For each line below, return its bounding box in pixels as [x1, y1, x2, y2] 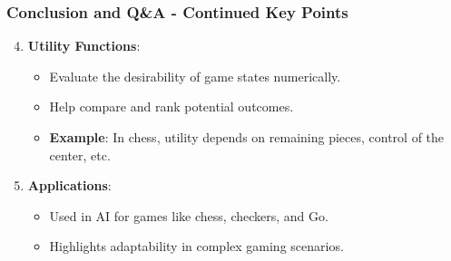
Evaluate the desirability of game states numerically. [49, 66, 341, 85]
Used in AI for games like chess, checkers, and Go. [49, 206, 328, 225]
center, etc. [49, 145, 111, 164]
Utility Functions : [27, 36, 141, 55]
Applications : [27, 176, 112, 195]
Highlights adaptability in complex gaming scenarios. [49, 237, 344, 256]
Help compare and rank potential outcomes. [49, 97, 294, 116]
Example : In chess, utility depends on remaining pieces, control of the [49, 128, 445, 146]
